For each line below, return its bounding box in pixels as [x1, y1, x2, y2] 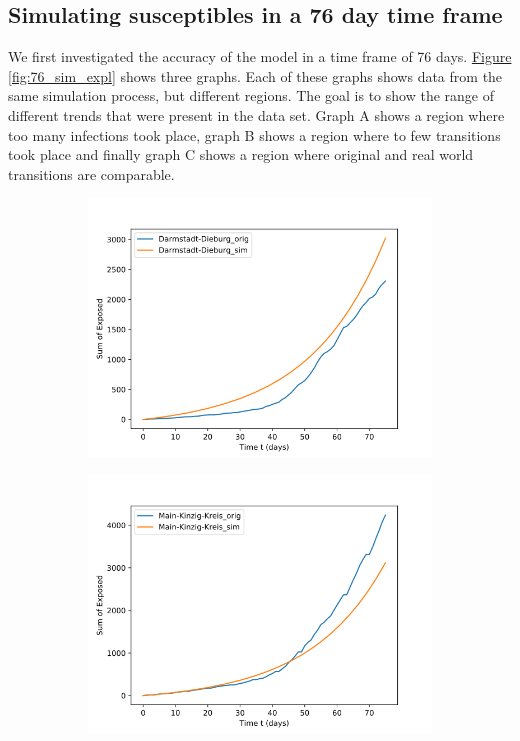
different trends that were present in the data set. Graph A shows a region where [8, 104, 505, 125]
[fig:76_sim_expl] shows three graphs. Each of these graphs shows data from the [8, 65, 503, 86]
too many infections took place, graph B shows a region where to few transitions [8, 124, 501, 145]
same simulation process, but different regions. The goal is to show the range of [8, 85, 494, 106]
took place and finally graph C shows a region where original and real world [8, 144, 474, 165]
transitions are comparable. [8, 163, 175, 184]
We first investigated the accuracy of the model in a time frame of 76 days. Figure [8, 46, 512, 67]
